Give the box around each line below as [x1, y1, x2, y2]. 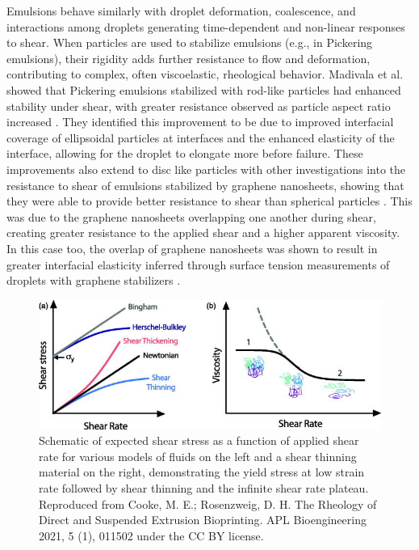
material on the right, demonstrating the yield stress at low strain [39, 463, 365, 480]
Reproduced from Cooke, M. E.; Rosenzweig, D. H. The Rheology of [39, 495, 377, 512]
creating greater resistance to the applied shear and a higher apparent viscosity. [6, 224, 400, 241]
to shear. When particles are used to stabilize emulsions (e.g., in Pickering [6, 34, 373, 51]
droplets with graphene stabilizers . [6, 272, 181, 289]
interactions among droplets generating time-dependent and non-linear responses [6, 18, 405, 35]
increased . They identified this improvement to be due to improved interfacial [6, 113, 394, 130]
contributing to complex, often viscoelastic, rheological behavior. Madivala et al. [6, 66, 404, 82]
